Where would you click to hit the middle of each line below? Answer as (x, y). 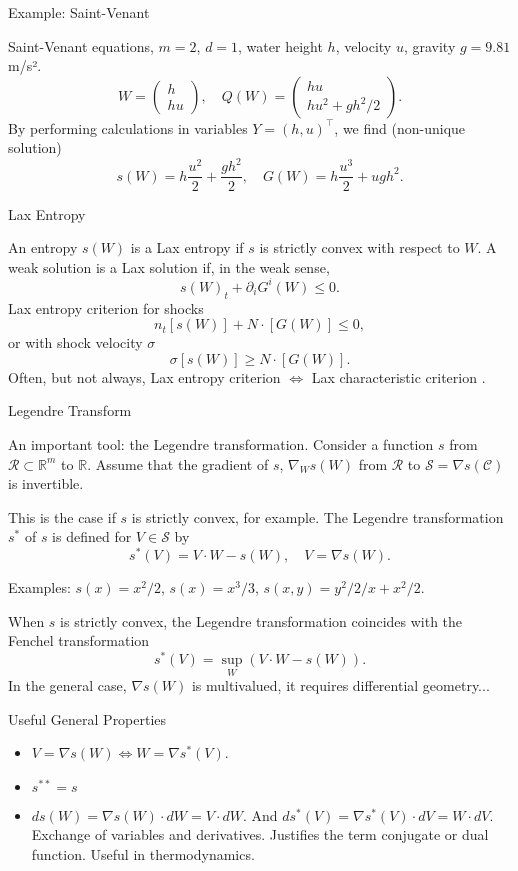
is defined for (92, 536)
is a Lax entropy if (187, 247)
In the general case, (67, 685)
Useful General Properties (87, 718)
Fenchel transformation (79, 640)
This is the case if (62, 516)
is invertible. (46, 483)
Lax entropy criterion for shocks (106, 307)
